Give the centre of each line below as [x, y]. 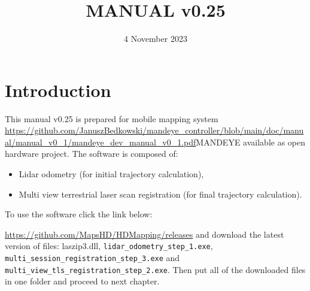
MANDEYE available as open [251, 142]
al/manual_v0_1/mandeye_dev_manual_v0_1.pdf [101, 142]
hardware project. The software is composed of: [92, 154]
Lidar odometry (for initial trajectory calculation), [111, 174]
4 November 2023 [156, 39]
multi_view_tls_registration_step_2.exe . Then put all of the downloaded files [155, 269]
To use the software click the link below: [79, 214]
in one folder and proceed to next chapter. [82, 281]
